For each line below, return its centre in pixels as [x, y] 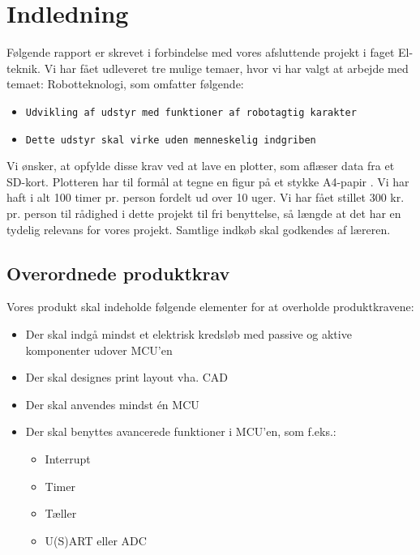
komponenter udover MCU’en [99, 350]
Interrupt [68, 458]
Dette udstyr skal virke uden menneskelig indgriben [171, 140]
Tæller [61, 513]
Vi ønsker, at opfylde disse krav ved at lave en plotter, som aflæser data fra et [201, 166]
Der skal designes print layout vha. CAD [126, 377]
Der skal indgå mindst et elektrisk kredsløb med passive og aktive [189, 333]
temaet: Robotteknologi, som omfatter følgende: [125, 84]
